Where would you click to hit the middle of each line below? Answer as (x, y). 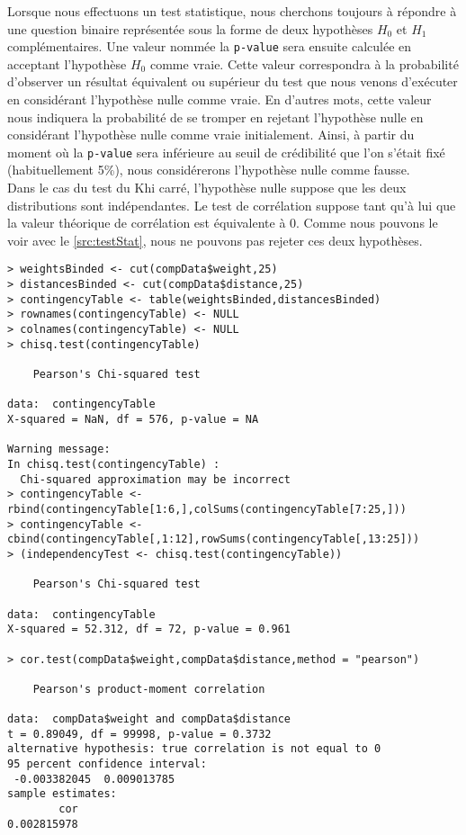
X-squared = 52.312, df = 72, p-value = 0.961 (149, 629)
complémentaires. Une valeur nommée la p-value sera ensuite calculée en (210, 46)
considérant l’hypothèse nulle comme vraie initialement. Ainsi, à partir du (211, 135)
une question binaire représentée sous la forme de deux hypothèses (190, 28)
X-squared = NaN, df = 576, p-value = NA (133, 419)
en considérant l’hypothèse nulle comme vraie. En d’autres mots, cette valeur (220, 99)
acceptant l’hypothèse (67, 63)
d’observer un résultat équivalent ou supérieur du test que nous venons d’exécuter (233, 81)
